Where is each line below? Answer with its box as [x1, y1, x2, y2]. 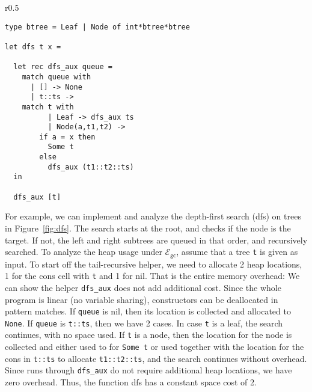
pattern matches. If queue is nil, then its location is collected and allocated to [5, 305, 291, 317]
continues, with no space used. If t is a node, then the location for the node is [5, 328, 292, 341]
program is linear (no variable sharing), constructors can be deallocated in [5, 293, 278, 305]
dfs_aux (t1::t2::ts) [47, 162, 134, 171]
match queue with [22, 72, 91, 81]
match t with [22, 102, 74, 111]
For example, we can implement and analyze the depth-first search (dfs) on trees [5, 210, 301, 222]
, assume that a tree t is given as [176, 245, 298, 258]
